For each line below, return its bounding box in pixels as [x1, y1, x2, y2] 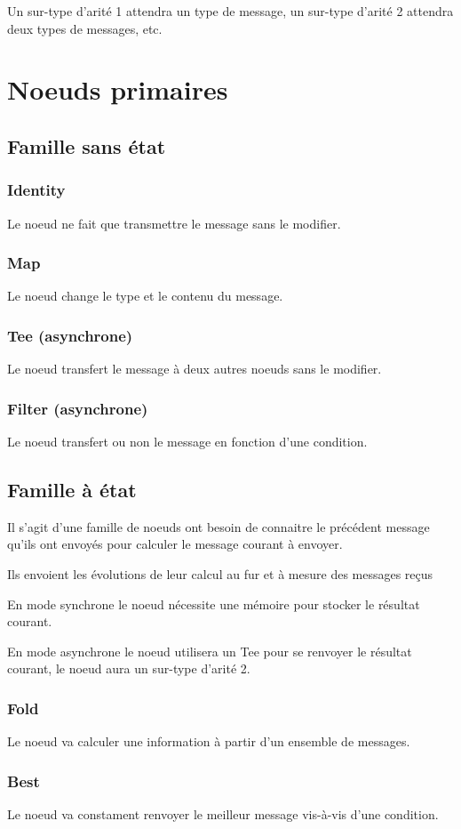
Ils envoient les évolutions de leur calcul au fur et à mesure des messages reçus [7, 564, 433, 583]
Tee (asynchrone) [7, 324, 133, 346]
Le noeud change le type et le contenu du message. [7, 286, 283, 305]
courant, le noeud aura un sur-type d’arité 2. [7, 659, 250, 678]
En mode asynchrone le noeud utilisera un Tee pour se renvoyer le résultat [7, 641, 412, 660]
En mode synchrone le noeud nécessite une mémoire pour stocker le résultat [7, 594, 420, 613]
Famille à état [7, 475, 137, 503]
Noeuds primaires [7, 71, 228, 108]
